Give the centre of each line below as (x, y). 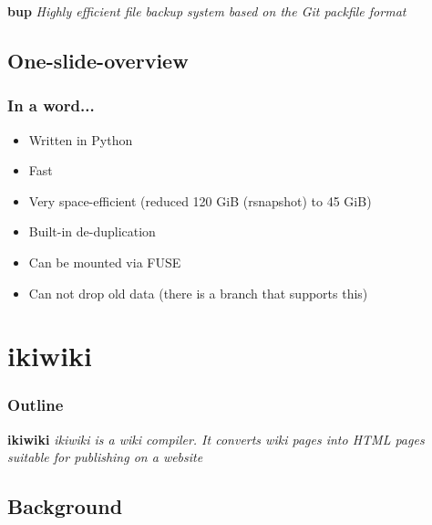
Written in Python (81, 139)
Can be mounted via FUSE (105, 262)
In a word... (51, 105)
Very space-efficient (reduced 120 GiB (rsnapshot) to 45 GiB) (200, 200)
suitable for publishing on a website (105, 457)
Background (65, 506)
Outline (36, 405)
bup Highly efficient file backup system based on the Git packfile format (207, 11)
